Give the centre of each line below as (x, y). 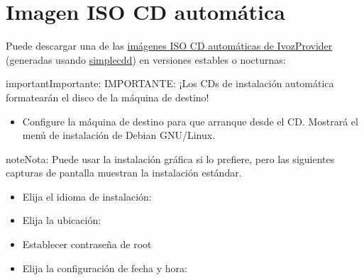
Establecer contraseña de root (87, 244)
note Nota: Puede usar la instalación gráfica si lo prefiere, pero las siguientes (170, 158)
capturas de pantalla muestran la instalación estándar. (124, 173)
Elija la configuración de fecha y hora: (105, 268)
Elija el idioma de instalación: (87, 196)
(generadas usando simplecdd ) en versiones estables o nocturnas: (146, 59)
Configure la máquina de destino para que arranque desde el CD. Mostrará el (190, 121)
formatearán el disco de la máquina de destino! (107, 97)
